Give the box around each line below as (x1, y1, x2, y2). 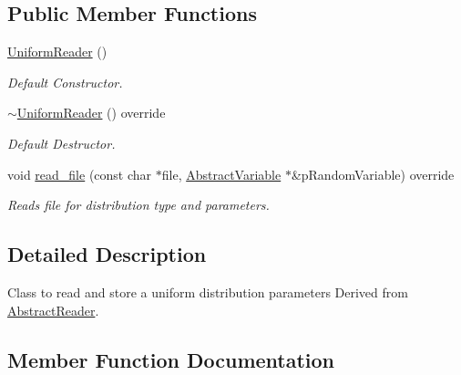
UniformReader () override (16, 103, 166, 122)
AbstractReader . (7, 300, 99, 319)
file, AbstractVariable (161, 164, 282, 183)
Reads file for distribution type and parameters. (7, 195, 270, 214)
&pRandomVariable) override (291, 164, 455, 183)
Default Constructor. (7, 72, 123, 91)
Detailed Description (7, 240, 207, 268)
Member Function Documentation (7, 345, 335, 373)
